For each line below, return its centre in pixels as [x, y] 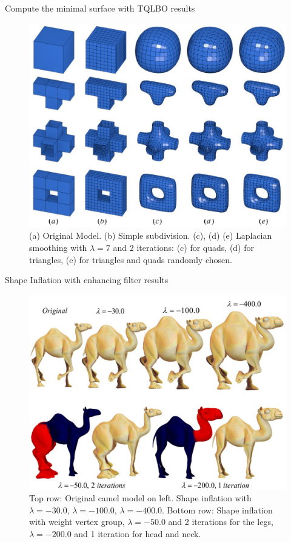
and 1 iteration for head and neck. [138, 534]
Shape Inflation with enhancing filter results [87, 280]
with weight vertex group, [77, 522]
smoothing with [58, 247]
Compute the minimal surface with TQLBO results [100, 8]
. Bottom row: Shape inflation [217, 509]
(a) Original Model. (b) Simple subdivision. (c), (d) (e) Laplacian [151, 235]
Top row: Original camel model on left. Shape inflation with [140, 498]
